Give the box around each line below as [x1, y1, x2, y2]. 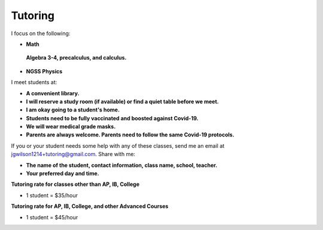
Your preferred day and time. [26, 170, 99, 177]
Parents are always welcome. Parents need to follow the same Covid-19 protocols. [26, 131, 234, 138]
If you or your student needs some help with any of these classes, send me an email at [11, 142, 225, 149]
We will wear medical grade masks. [26, 123, 116, 130]
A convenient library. [26, 89, 80, 97]
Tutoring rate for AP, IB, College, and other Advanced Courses [11, 203, 169, 210]
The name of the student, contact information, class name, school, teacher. [26, 161, 218, 169]
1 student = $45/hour [26, 213, 78, 220]
